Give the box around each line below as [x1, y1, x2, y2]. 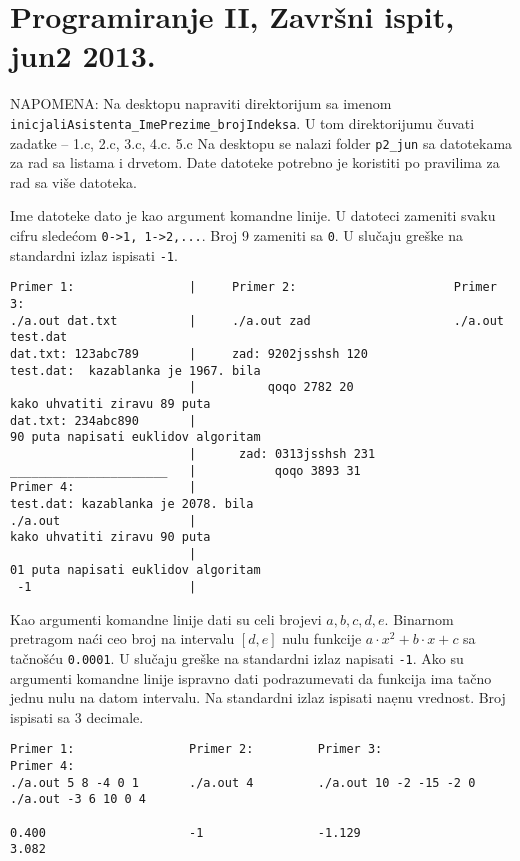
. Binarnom [384, 608, 454, 629]
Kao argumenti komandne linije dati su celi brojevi [10, 608, 322, 629]
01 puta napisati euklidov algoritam [10, 563, 261, 578]
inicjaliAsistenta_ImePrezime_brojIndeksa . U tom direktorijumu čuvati [10, 112, 475, 133]
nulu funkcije [282, 628, 362, 649]
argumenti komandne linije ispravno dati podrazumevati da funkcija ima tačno [10, 667, 492, 688]
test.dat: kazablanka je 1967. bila [10, 363, 261, 378]
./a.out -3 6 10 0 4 [10, 792, 147, 807]
